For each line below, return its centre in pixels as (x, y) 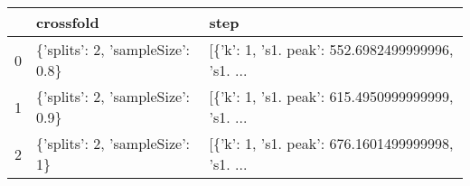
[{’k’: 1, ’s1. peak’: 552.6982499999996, (331, 49)
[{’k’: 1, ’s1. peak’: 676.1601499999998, (331, 143)
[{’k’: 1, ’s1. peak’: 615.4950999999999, (331, 96)
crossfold (68, 22)
